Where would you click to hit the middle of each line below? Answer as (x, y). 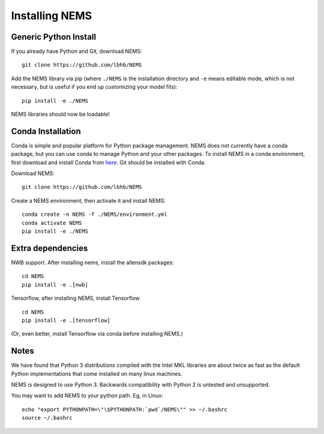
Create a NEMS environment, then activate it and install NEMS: (88, 200)
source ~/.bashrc (47, 418)
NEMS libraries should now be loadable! (61, 114)
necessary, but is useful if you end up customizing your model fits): (94, 87)
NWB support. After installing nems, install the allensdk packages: (92, 262)
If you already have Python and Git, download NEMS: (76, 52)
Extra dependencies (49, 248)
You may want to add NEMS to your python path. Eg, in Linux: (87, 396)
